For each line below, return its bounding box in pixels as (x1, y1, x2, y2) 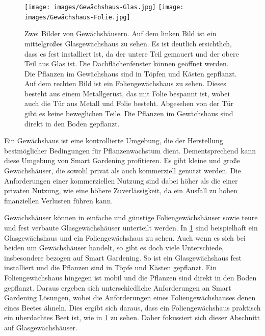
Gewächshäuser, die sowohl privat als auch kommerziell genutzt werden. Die (4, 165, 241, 176)
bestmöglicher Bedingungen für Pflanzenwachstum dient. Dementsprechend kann (4, 145, 256, 156)
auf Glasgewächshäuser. (4, 322, 77, 332)
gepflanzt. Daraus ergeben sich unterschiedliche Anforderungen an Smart (4, 282, 231, 293)
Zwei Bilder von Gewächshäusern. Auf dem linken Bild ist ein (24, 28, 217, 39)
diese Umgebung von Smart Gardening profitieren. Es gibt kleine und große (4, 155, 240, 166)
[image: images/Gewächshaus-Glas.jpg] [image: (24, 4, 184, 11)
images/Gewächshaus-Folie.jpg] (24, 13, 130, 21)
